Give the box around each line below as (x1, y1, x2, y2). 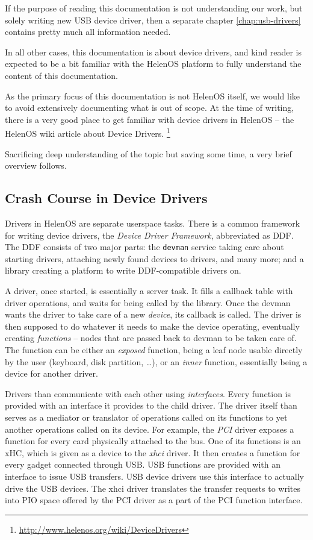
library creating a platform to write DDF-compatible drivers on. (5, 264, 241, 277)
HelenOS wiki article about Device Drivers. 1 (5, 125, 170, 139)
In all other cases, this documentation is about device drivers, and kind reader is (5, 45, 302, 58)
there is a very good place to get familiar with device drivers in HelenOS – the (5, 113, 294, 125)
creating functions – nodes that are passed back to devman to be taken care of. (5, 331, 297, 344)
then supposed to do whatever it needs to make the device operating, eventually (5, 319, 300, 332)
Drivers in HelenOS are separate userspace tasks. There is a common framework (5, 216, 300, 229)
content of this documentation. (5, 69, 118, 81)
